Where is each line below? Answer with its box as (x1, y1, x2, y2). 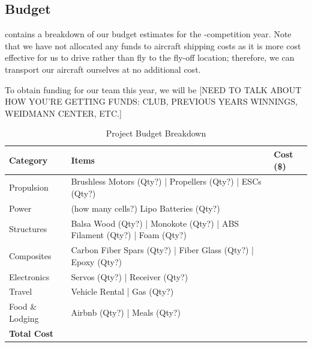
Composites (9, 249, 52, 262)
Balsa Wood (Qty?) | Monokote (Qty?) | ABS (71, 216, 239, 229)
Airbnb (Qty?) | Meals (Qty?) (71, 306, 181, 319)
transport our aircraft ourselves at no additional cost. (5, 63, 201, 75)
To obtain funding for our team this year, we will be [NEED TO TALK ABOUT (5, 83, 302, 96)
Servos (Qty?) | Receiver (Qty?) (71, 270, 188, 283)
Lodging (9, 312, 39, 324)
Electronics (9, 270, 50, 283)
